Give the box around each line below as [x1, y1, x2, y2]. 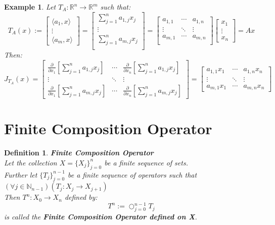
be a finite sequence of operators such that [68, 169, 197, 180]
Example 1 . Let [4, 2, 56, 12]
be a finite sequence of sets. [104, 157, 188, 167]
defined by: [64, 192, 98, 202]
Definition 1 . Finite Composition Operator [4, 147, 154, 158]
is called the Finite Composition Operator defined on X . [4, 211, 197, 222]
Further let [4, 169, 37, 180]
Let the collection [4, 157, 57, 167]
